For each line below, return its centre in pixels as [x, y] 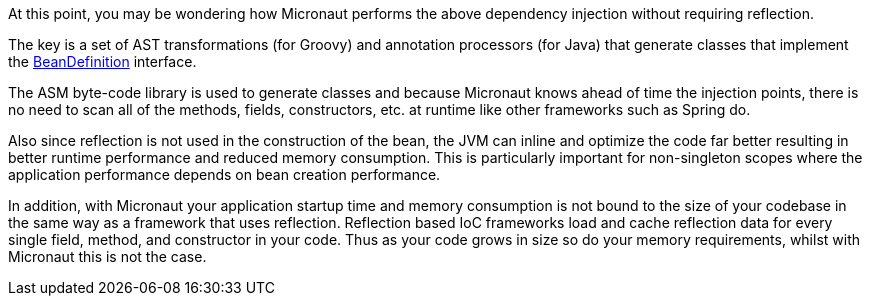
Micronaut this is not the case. [107, 256]
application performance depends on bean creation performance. [224, 174]
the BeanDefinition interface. [102, 61]
